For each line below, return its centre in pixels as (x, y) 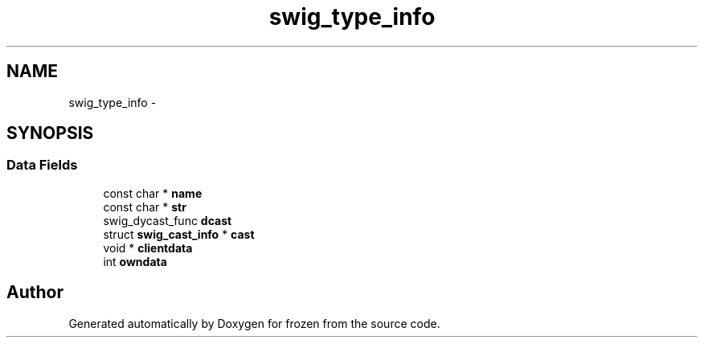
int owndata (135, 261)
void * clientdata (148, 248)
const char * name (153, 193)
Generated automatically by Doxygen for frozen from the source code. (254, 323)
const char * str (145, 207)
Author (35, 293)
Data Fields (42, 165)
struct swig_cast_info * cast (179, 234)
